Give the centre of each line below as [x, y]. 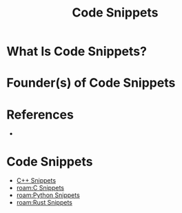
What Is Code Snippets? [77, 51]
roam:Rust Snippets [44, 203]
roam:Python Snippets [48, 195]
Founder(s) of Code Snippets [91, 83]
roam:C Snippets [40, 188]
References [40, 114]
